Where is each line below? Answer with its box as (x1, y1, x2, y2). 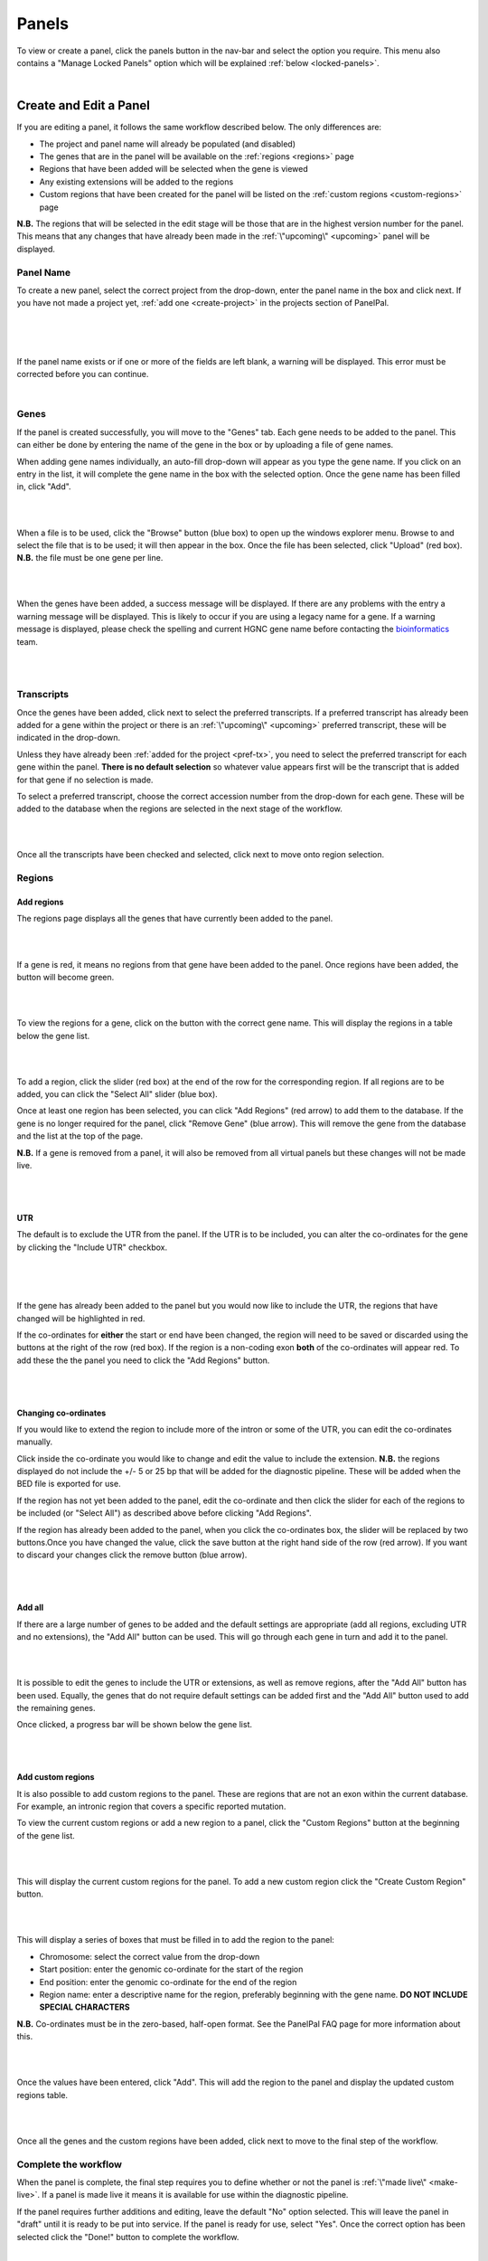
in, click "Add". (16, 481, 71, 492)
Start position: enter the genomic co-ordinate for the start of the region (39, 1963, 304, 1975)
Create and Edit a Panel (16, 98, 151, 113)
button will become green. (16, 971, 115, 982)
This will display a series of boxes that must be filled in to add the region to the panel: (16, 1935, 334, 1945)
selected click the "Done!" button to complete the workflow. (16, 2231, 239, 2242)
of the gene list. (16, 1830, 76, 1840)
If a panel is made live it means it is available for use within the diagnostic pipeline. (42, 2190, 349, 2200)
